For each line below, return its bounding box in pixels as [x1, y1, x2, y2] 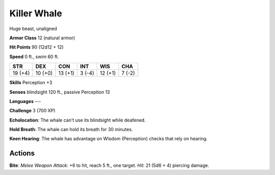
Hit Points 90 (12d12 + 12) [9, 44, 64, 51]
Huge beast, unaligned [9, 26, 57, 32]
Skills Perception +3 [9, 80, 52, 86]
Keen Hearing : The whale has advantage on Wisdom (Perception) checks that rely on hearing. [9, 136, 208, 142]
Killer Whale [9, 8, 62, 19]
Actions [9, 149, 35, 158]
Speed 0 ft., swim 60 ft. [9, 54, 59, 60]
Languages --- [9, 98, 41, 104]
